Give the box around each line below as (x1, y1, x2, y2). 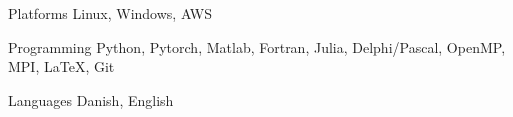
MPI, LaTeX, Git (8, 56, 115, 77)
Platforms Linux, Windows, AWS (8, 3, 213, 23)
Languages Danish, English (8, 89, 174, 110)
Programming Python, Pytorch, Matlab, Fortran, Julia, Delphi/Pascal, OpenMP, (8, 36, 506, 57)
